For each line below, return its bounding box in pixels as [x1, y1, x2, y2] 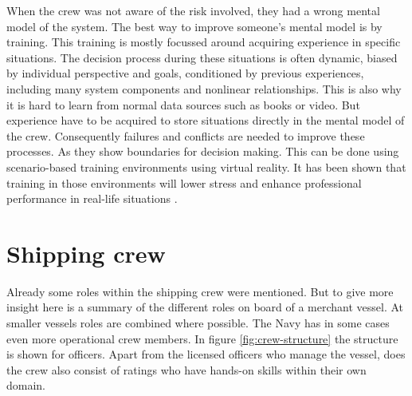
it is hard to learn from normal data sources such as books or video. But [6, 96, 360, 113]
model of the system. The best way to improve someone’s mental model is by [6, 18, 383, 34]
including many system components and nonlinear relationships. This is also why [6, 80, 402, 97]
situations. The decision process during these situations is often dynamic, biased [6, 49, 398, 65]
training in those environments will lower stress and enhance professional [6, 174, 362, 191]
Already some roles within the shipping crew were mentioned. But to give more [6, 283, 394, 299]
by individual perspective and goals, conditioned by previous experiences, [6, 65, 364, 81]
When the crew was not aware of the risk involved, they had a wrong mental [6, 2, 380, 18]
